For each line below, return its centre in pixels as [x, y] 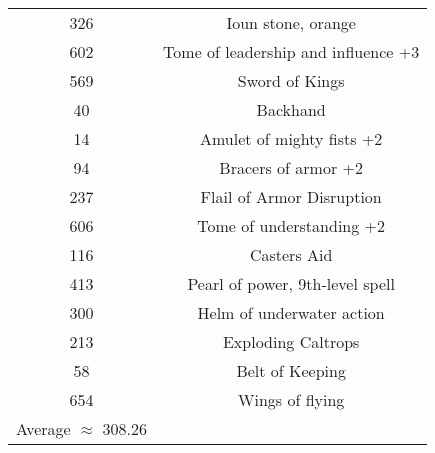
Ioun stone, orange [291, 22]
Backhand [291, 109]
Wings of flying [291, 399]
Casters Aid [291, 254]
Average [43, 428]
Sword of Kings [291, 80]
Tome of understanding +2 [291, 225]
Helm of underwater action [291, 312]
